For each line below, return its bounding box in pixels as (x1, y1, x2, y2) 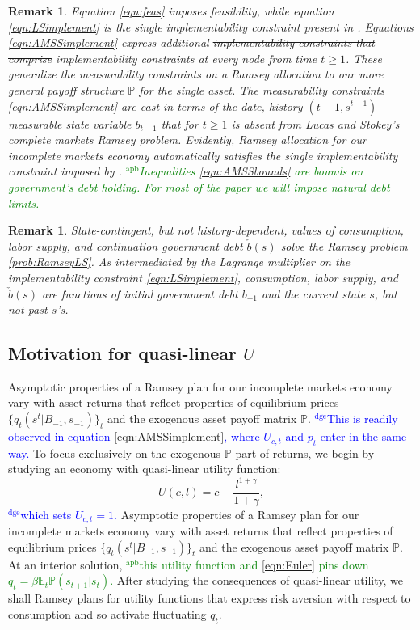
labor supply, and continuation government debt (8, 237, 243, 254)
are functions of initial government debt (42, 285, 238, 302)
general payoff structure (8, 81, 124, 98)
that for (161, 115, 199, 132)
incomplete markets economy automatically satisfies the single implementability (8, 146, 398, 163)
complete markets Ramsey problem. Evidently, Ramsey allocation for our (8, 131, 367, 148)
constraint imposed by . (8, 163, 122, 180)
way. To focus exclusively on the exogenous (8, 444, 221, 461)
